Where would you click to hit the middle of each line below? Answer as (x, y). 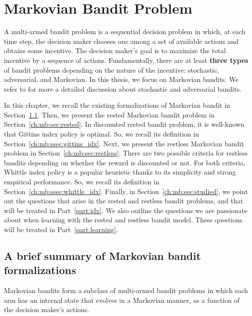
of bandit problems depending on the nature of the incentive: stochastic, (112, 69)
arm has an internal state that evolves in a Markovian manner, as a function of (122, 300)
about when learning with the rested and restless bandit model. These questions (123, 220)
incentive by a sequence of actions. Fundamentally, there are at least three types (126, 60)
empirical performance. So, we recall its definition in (82, 182)
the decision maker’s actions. (47, 309)
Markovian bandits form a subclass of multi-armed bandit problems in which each (126, 290)
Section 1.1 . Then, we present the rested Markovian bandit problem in (109, 114)
